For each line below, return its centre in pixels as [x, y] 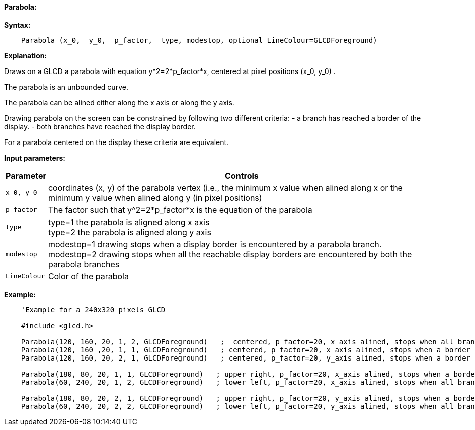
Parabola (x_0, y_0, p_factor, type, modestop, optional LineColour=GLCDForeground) [199, 40]
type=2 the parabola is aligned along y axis [130, 232]
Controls [242, 175]
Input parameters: [35, 158]
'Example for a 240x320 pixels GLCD [93, 309]
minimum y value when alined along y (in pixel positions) [155, 198]
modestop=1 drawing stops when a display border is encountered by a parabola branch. [215, 244]
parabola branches [84, 264]
